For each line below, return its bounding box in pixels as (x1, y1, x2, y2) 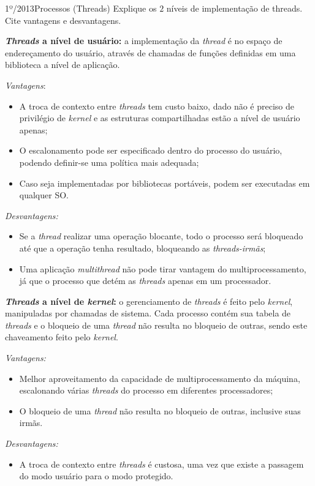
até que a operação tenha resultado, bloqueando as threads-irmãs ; (19, 241, 266, 254)
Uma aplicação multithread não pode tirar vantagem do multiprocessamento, (19, 262, 306, 275)
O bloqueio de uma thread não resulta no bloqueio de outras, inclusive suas (19, 404, 301, 417)
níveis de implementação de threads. (166, 2, 303, 14)
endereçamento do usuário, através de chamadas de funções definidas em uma (5, 46, 296, 59)
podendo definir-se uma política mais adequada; (19, 155, 199, 168)
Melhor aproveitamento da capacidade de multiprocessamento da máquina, (19, 372, 300, 384)
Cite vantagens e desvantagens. (5, 13, 121, 26)
